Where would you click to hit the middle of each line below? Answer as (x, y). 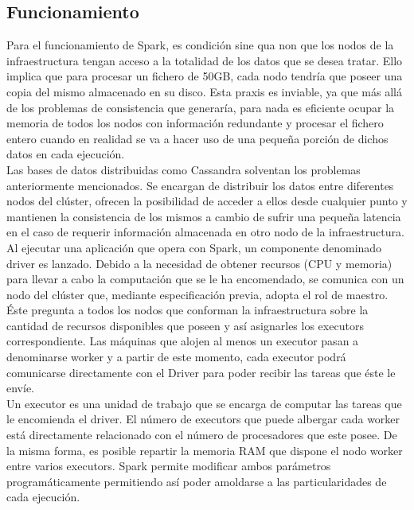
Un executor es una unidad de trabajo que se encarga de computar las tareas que (204, 403)
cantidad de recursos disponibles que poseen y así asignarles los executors (185, 325)
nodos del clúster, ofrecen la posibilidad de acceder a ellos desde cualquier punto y (207, 201)
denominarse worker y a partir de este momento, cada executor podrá (176, 357)
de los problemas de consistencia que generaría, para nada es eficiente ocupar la (201, 107)
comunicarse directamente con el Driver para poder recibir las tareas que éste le (201, 372)
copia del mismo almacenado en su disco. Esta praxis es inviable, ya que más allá (204, 91)
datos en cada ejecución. (66, 154)
